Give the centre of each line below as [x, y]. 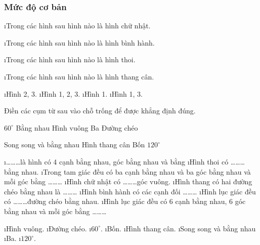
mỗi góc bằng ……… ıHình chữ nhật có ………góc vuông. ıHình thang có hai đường [128, 181]
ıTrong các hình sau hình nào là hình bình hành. [79, 42]
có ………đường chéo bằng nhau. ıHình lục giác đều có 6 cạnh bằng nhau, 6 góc [125, 201]
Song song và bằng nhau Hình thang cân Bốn [75, 145]
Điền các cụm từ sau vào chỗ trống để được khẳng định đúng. [100, 111]
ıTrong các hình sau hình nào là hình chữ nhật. [77, 26]
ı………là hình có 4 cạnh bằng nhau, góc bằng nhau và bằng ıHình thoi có [116, 161]
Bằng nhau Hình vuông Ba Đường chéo [77, 127]
